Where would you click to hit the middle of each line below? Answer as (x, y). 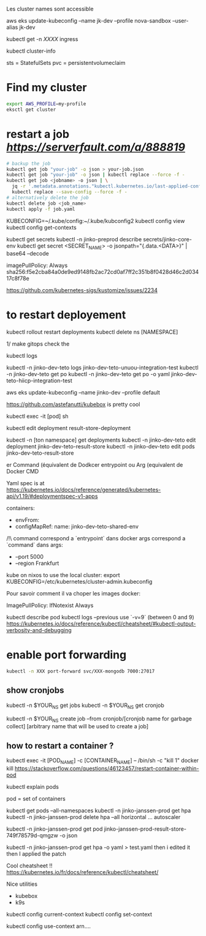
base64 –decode (28, 254)
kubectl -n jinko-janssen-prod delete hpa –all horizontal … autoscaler (93, 817)
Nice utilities (22, 884)
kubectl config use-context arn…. (48, 926)
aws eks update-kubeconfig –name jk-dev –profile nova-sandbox (89, 21)
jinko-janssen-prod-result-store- (145, 829)
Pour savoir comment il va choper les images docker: (74, 594)
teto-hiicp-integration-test (39, 381)
